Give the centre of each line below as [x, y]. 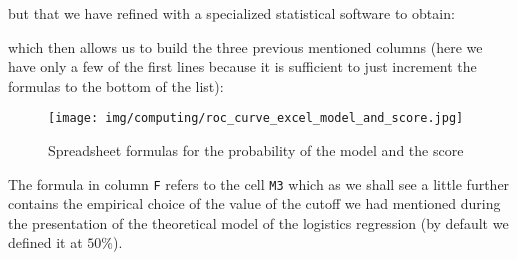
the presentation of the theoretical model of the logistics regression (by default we [258, 222]
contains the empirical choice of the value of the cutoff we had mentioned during [254, 203]
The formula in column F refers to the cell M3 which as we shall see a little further [259, 183]
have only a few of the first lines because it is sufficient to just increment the [242, 66]
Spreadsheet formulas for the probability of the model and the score [256, 150]
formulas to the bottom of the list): [116, 85]
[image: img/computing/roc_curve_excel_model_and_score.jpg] [256, 118]
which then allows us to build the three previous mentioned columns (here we [245, 46]
